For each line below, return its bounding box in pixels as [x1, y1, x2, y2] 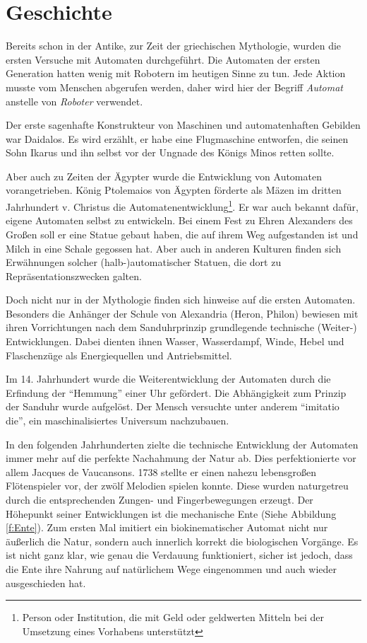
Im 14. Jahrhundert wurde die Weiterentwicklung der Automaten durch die [6, 371, 331, 386]
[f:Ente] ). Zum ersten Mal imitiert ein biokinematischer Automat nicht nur [6, 520, 328, 535]
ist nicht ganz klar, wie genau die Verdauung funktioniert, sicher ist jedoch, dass [6, 548, 353, 562]
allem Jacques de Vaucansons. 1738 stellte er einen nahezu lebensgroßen [6, 464, 317, 479]
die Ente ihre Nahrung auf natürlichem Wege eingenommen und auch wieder [6, 561, 337, 576]
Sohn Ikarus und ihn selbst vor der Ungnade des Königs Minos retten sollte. [6, 145, 335, 160]
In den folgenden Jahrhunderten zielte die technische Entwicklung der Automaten [6, 436, 359, 451]
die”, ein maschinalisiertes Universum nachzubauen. [6, 413, 229, 428]
